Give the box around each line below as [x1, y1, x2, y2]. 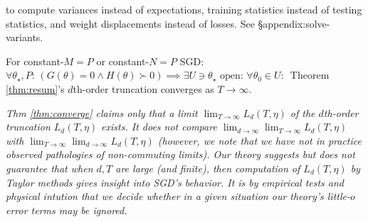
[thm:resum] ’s [6, 81, 65, 96]
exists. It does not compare [101, 119, 217, 134]
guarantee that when [6, 160, 93, 175]
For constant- [6, 53, 64, 68]
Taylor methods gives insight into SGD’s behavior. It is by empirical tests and [6, 174, 345, 189]
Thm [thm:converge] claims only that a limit [6, 105, 198, 120]
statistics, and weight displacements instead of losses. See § [6, 16, 263, 30]
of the [290, 105, 315, 120]
